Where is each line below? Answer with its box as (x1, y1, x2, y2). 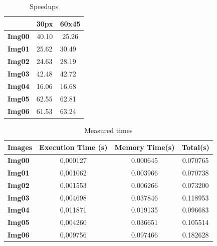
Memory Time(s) (114, 142, 175, 152)
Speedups (30, 1, 59, 11)
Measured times (84, 124, 133, 135)
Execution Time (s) (39, 142, 108, 152)
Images (8, 142, 33, 152)
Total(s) (181, 142, 209, 152)
